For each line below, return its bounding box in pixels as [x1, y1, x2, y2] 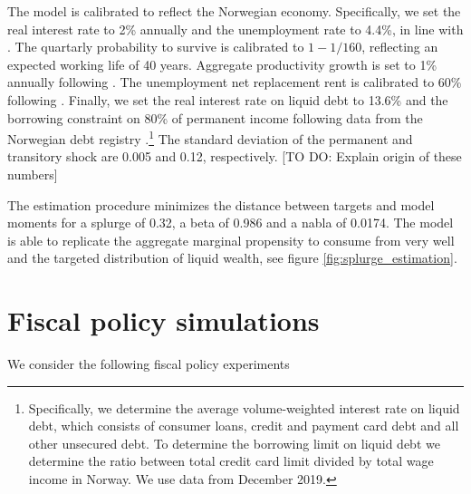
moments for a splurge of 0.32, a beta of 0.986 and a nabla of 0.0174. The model [7, 213, 454, 232]
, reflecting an [361, 37, 438, 56]
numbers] [7, 165, 58, 183]
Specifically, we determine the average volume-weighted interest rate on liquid [28, 398, 460, 417]
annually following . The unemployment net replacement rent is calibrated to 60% [7, 73, 462, 92]
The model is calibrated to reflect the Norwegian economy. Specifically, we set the [7, 2, 461, 20]
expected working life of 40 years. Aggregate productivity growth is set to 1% [7, 54, 437, 73]
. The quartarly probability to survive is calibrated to [7, 37, 304, 56]
